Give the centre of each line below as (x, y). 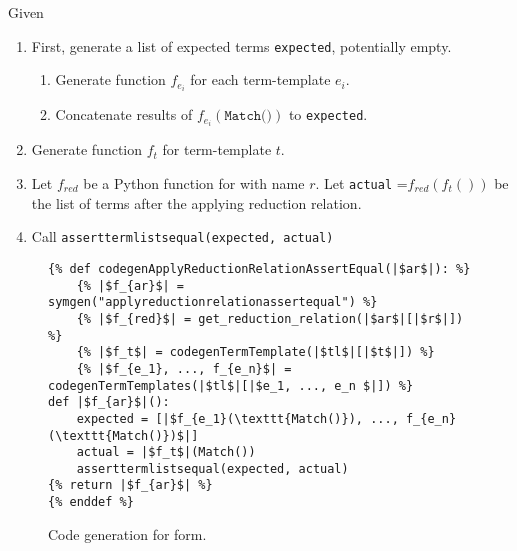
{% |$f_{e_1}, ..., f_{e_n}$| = (184, 368)
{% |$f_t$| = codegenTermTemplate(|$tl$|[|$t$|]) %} (255, 352)
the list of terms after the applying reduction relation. (196, 202)
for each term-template (260, 79)
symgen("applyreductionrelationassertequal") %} (213, 302)
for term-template (217, 149)
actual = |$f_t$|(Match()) (166, 452)
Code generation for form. (127, 533)
